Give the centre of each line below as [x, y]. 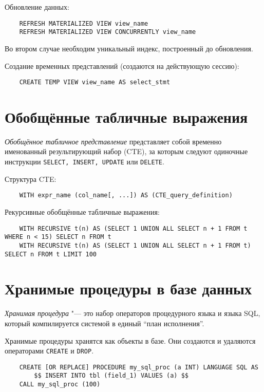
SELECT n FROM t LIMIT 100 [51, 254]
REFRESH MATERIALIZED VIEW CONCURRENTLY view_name [108, 32]
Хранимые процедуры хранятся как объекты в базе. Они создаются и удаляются [130, 340]
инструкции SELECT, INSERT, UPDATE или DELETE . [84, 162]
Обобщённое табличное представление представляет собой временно [113, 141]
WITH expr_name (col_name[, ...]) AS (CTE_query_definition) [126, 195]
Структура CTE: [31, 179]
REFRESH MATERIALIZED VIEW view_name [84, 23]
